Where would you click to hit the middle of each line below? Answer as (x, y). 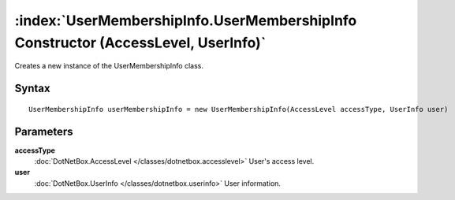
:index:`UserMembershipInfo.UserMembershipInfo (186, 20)
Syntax (32, 89)
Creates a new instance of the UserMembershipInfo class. (109, 66)
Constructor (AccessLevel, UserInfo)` (140, 43)
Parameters (44, 131)
